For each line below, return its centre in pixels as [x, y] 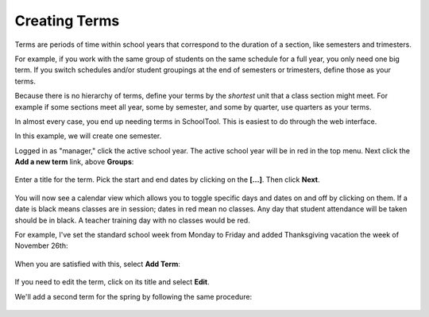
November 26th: [41, 245]
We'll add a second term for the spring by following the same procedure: [133, 296]
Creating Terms [67, 21]
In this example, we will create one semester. [88, 136]
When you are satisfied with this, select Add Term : [97, 264]
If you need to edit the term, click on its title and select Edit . [112, 282]
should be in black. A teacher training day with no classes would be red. [132, 220]
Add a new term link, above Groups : [74, 162]
